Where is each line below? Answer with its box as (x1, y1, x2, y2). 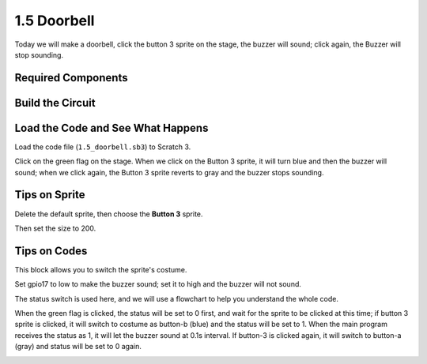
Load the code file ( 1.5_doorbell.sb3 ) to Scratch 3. (14, 142, 191, 152)
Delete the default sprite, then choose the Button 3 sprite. (14, 209, 203, 219)
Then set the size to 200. (14, 223, 96, 233)
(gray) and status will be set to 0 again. (14, 342, 142, 351)
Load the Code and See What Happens (14, 121, 209, 134)
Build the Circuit (14, 96, 96, 110)
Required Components (14, 71, 128, 84)
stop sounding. (14, 50, 63, 59)
